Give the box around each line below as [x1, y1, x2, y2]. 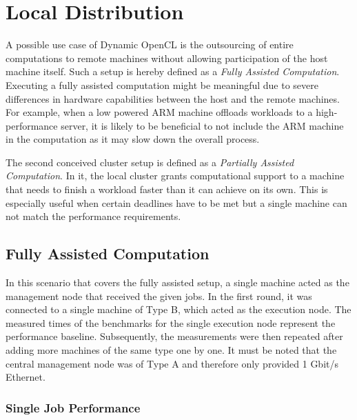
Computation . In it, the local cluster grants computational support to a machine [6, 168, 345, 183]
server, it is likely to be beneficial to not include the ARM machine [61, 118, 344, 132]
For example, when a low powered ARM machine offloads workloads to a [6, 105, 313, 119]
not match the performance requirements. [6, 209, 181, 223]
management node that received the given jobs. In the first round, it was [6, 288, 312, 303]
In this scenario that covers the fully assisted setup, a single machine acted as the [6, 275, 349, 290]
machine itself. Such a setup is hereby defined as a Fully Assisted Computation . [6, 64, 340, 79]
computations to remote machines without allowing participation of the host [6, 50, 328, 65]
